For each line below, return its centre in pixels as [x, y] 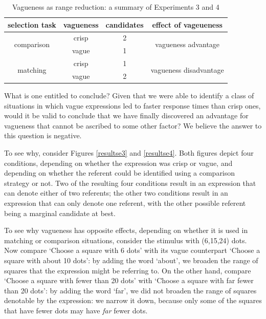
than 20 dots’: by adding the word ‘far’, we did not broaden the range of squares [130, 290]
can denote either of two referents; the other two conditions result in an [116, 193]
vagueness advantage [187, 44]
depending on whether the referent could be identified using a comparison [120, 173]
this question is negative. [43, 135]
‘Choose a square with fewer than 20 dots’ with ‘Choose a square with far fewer [129, 280]
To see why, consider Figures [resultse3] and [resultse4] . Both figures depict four [129, 153]
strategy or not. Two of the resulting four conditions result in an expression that [130, 183]
